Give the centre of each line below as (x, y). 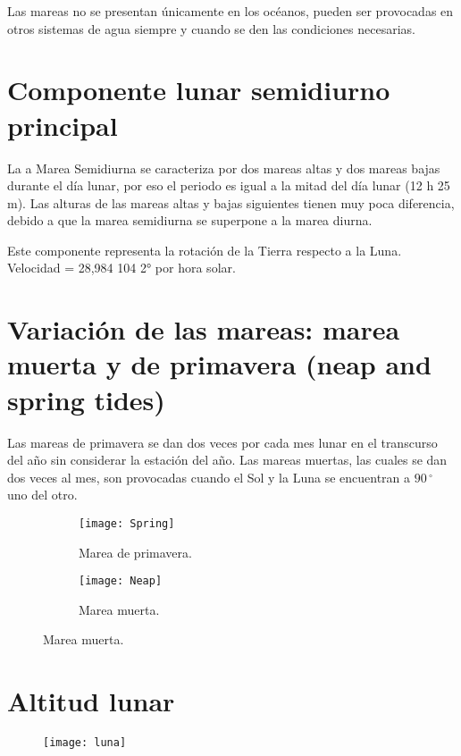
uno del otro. (42, 495)
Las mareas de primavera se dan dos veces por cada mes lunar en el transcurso (222, 442)
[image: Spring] (127, 523)
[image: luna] (85, 743)
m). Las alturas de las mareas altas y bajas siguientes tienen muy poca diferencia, (231, 202)
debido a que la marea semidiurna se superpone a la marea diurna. (190, 220)
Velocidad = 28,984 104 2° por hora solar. (122, 268)
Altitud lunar (91, 701)
